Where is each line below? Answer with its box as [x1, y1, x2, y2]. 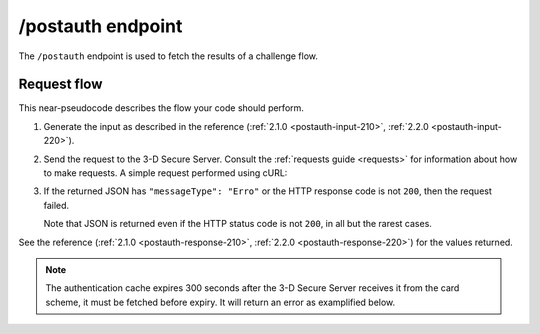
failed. [43, 199, 70, 211]
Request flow [18, 76, 103, 93]
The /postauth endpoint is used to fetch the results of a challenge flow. [18, 50, 319, 62]
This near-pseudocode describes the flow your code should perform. [18, 102, 305, 114]
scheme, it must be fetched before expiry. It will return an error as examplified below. [45, 296, 396, 308]
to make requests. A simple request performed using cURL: [43, 167, 288, 179]
